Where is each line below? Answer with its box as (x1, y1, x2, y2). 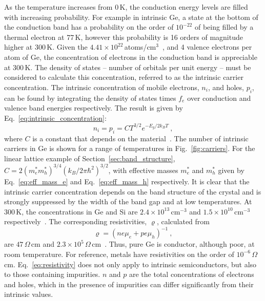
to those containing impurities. (4, 269, 100, 279)
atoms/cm (124, 41, 156, 52)
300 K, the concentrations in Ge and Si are (4, 206, 138, 217)
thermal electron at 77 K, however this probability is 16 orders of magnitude (4, 31, 243, 42)
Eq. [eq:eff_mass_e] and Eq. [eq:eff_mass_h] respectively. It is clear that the (4, 176, 250, 186)
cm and (31, 239, 54, 249)
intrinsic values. (4, 289, 53, 299)
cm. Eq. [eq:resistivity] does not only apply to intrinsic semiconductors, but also (4, 259, 257, 269)
